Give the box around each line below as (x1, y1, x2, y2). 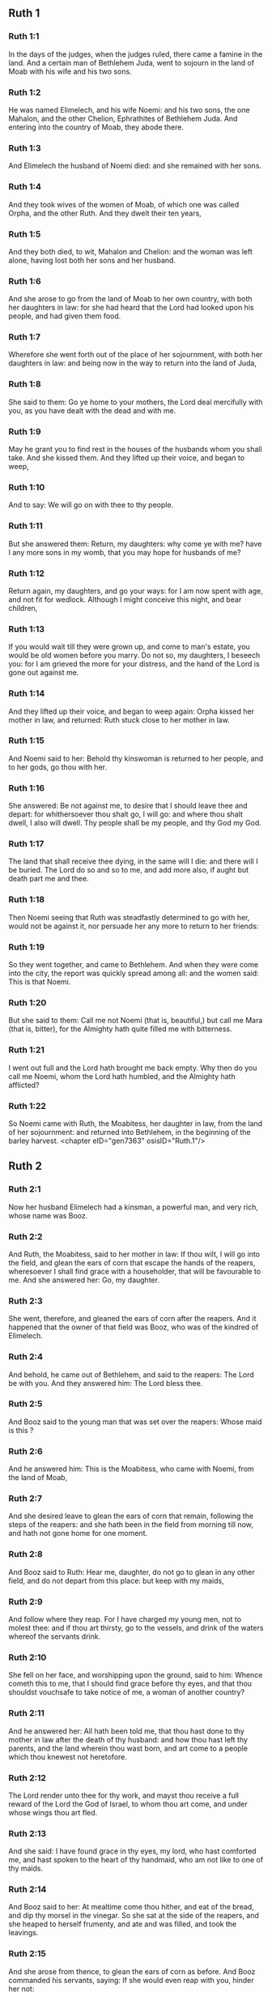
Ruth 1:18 (8, 894, 45, 906)
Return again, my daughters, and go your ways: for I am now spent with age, (8, 586, 263, 595)
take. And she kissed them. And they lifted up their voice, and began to (8, 453, 245, 463)
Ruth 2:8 (8, 1549, 43, 1560)
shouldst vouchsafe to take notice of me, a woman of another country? (8, 1687, 245, 1697)
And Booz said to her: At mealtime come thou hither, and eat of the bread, (8, 1902, 255, 1912)
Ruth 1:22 (8, 1100, 47, 1111)
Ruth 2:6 (8, 1445, 43, 1457)
